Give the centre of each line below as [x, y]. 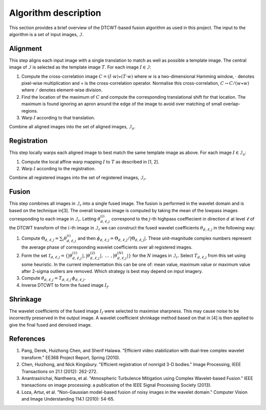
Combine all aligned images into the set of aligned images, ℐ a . [72, 127]
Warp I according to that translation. [58, 117]
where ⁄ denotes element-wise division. [62, 90]
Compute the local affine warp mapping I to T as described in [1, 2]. [90, 162]
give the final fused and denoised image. [50, 325]
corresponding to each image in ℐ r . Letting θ [55, 219]
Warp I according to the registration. [58, 169]
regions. [30, 111]
